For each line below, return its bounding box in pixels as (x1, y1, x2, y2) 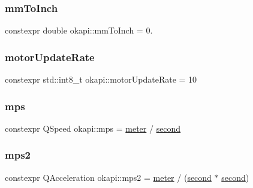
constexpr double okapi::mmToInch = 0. (5, 24, 153, 37)
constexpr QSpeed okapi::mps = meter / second (5, 122, 181, 134)
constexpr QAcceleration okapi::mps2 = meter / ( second (5, 171, 212, 183)
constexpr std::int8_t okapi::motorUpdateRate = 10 (5, 73, 197, 86)
